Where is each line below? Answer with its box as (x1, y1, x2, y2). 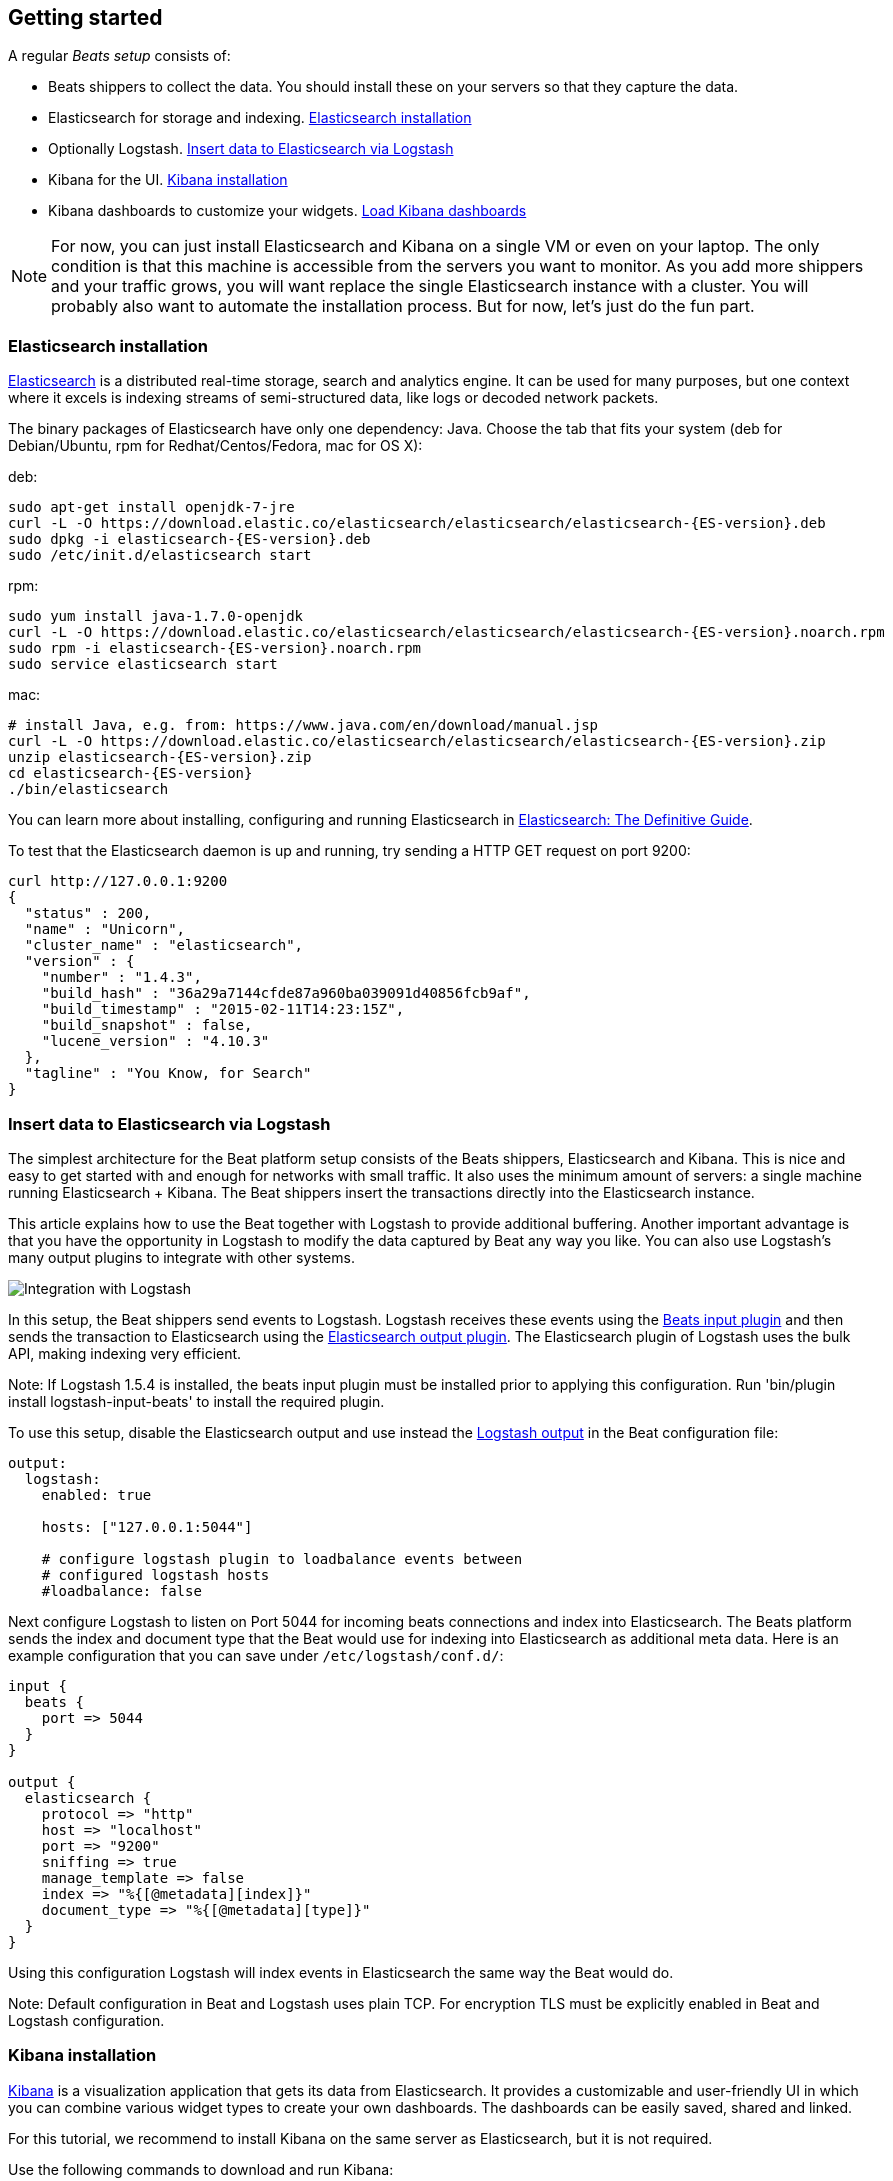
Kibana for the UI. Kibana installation (48, 171, 288, 189)
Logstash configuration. (8, 2011, 165, 2029)
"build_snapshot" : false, (41, 1017, 253, 1034)
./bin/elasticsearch (8, 781, 169, 798)
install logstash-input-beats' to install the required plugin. (8, 1392, 385, 1410)
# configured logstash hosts (41, 1566, 270, 1583)
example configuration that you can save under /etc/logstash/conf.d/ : (8, 1646, 504, 1664)
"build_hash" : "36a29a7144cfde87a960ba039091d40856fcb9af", (41, 985, 531, 1002)
